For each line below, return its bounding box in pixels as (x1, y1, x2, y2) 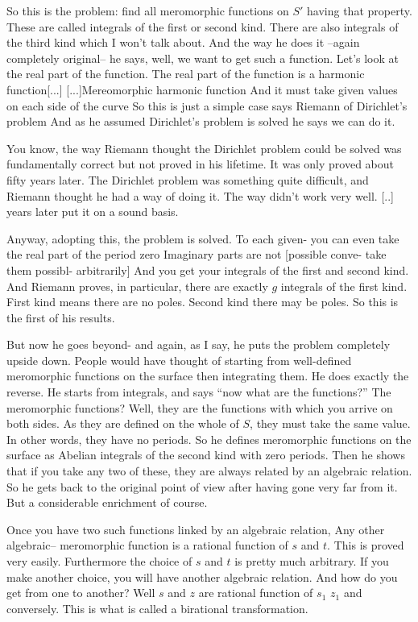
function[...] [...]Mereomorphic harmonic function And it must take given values (6, 81, 398, 97)
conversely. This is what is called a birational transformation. (6, 599, 308, 616)
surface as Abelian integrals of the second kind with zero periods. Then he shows (6, 446, 405, 463)
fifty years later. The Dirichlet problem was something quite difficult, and (6, 171, 369, 188)
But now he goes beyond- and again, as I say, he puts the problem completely (6, 336, 391, 353)
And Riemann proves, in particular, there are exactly (6, 277, 268, 294)
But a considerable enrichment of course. (6, 494, 208, 511)
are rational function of (198, 584, 313, 601)
